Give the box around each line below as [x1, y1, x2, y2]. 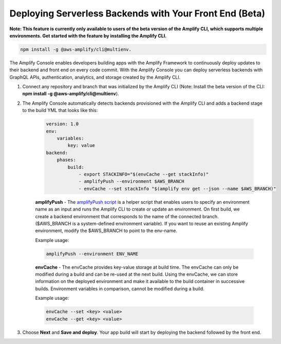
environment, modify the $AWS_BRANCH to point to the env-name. [35, 227, 177, 234]
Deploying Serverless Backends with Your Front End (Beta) [9, 8, 266, 19]
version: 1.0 [46, 121, 79, 127]
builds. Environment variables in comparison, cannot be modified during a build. [35, 285, 205, 292]
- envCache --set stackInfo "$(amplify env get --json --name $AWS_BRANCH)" [78, 185, 277, 192]
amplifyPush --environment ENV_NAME [46, 251, 139, 257]
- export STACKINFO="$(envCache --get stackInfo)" [78, 171, 209, 177]
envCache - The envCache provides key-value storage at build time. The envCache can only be [35, 264, 239, 270]
